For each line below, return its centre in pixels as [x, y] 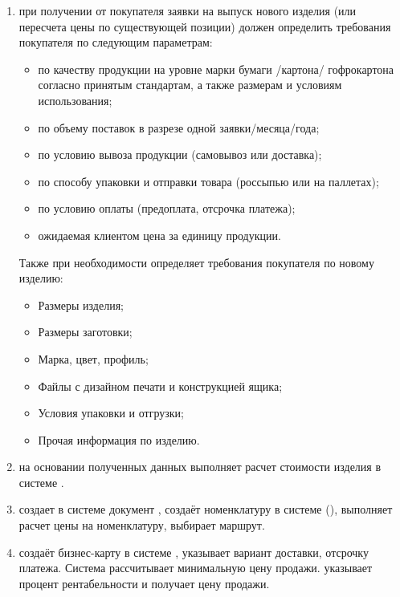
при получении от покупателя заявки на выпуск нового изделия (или [188, 10]
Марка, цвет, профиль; [93, 358]
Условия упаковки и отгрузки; [111, 413]
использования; [75, 100]
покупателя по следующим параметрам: [116, 42]
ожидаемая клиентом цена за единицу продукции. [159, 235]
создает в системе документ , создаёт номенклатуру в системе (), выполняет [206, 509]
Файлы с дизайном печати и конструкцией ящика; [160, 386]
